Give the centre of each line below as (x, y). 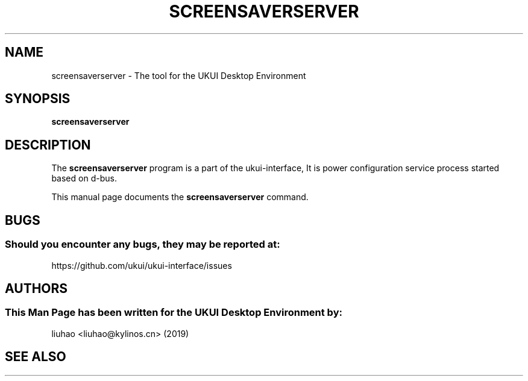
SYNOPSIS (38, 99)
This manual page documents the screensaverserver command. (180, 197)
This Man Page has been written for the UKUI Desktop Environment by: (174, 313)
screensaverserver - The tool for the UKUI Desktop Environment (179, 75)
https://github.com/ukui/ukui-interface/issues (142, 265)
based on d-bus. (84, 178)
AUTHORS (36, 288)
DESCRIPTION (48, 145)
